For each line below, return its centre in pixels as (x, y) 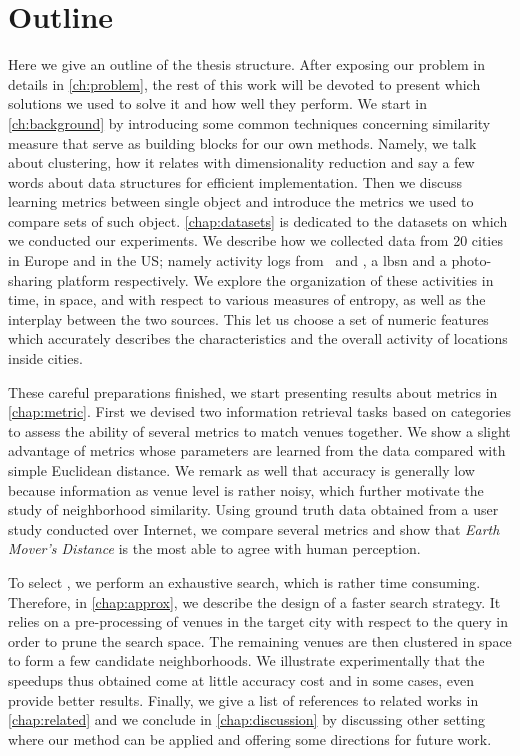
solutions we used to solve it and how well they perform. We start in (217, 103)
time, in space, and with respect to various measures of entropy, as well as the (247, 299)
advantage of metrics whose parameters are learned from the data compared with (257, 450)
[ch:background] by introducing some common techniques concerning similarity (249, 122)
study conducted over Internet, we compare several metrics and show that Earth (254, 528)
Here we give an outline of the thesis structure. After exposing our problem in (246, 64)
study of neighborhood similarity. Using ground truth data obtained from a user (253, 509)
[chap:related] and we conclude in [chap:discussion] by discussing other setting (247, 719)
